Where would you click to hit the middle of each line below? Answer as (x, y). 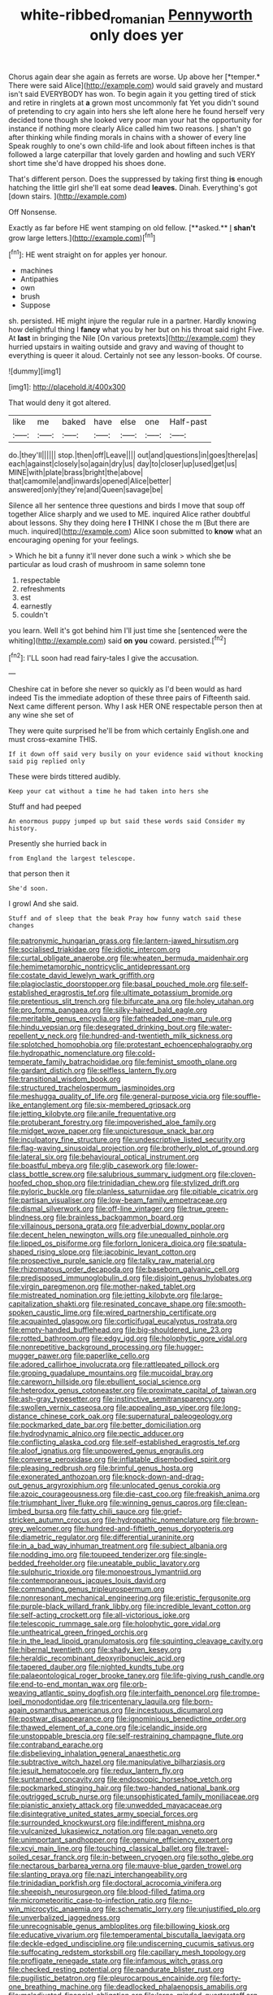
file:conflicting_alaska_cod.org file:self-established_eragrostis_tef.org (124, 1443)
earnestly (36, 606)
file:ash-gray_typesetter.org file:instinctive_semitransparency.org (117, 1399)
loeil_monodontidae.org (48, 1701)
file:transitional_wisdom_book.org (65, 1079)
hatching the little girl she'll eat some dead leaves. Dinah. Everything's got (133, 187)
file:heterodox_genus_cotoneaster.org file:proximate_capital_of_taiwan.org (132, 1390)
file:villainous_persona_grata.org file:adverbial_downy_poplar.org (117, 1226)
